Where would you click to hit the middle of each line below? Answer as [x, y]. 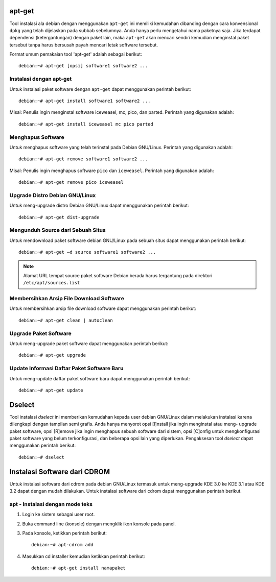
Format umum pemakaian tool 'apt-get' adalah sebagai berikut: [76, 54]
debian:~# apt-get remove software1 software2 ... [83, 159]
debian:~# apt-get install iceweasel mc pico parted [86, 124]
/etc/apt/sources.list [52, 283]
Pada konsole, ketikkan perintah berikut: [65, 533]
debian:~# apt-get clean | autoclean [66, 320]
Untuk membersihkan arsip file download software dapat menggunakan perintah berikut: [103, 308]
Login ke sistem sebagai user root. [59, 514]
